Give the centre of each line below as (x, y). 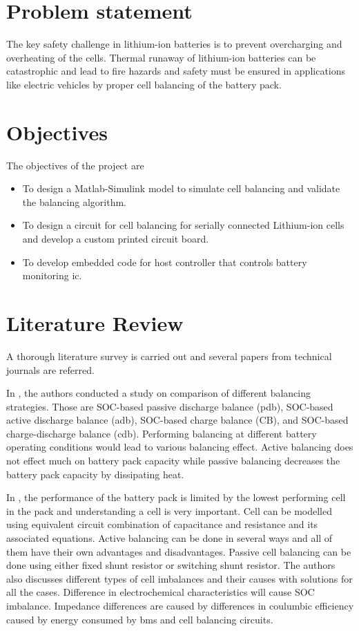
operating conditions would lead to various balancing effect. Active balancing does (180, 447)
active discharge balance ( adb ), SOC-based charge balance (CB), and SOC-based (177, 420)
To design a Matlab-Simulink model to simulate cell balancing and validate (181, 188)
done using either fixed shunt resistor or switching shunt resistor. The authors (171, 565)
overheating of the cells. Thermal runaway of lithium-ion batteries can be (161, 57)
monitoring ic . (52, 275)
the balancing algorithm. (74, 201)
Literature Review (95, 322)
